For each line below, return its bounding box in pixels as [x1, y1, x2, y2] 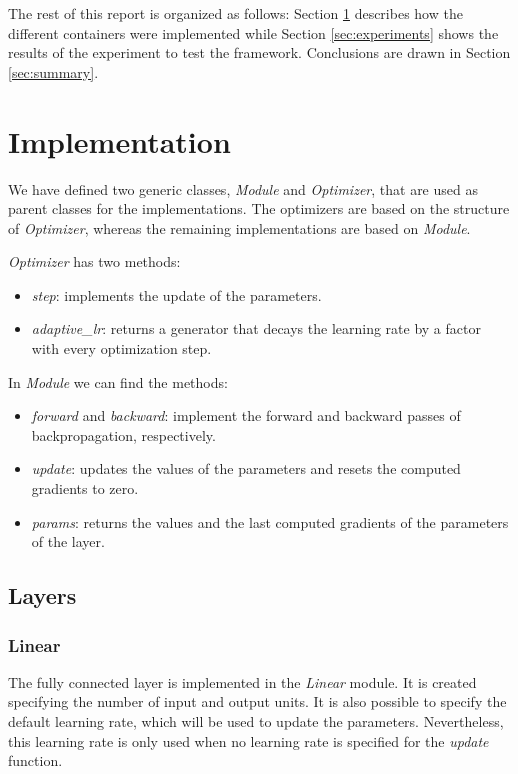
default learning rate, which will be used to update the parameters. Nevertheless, [8, 711, 504, 731]
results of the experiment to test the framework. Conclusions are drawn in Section [8, 42, 511, 63]
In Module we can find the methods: [8, 371, 228, 392]
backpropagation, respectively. [31, 424, 216, 445]
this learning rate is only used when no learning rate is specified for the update [8, 730, 489, 751]
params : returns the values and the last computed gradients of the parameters [31, 511, 509, 532]
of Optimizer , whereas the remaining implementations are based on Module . [8, 217, 471, 238]
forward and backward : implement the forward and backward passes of [31, 405, 461, 426]
